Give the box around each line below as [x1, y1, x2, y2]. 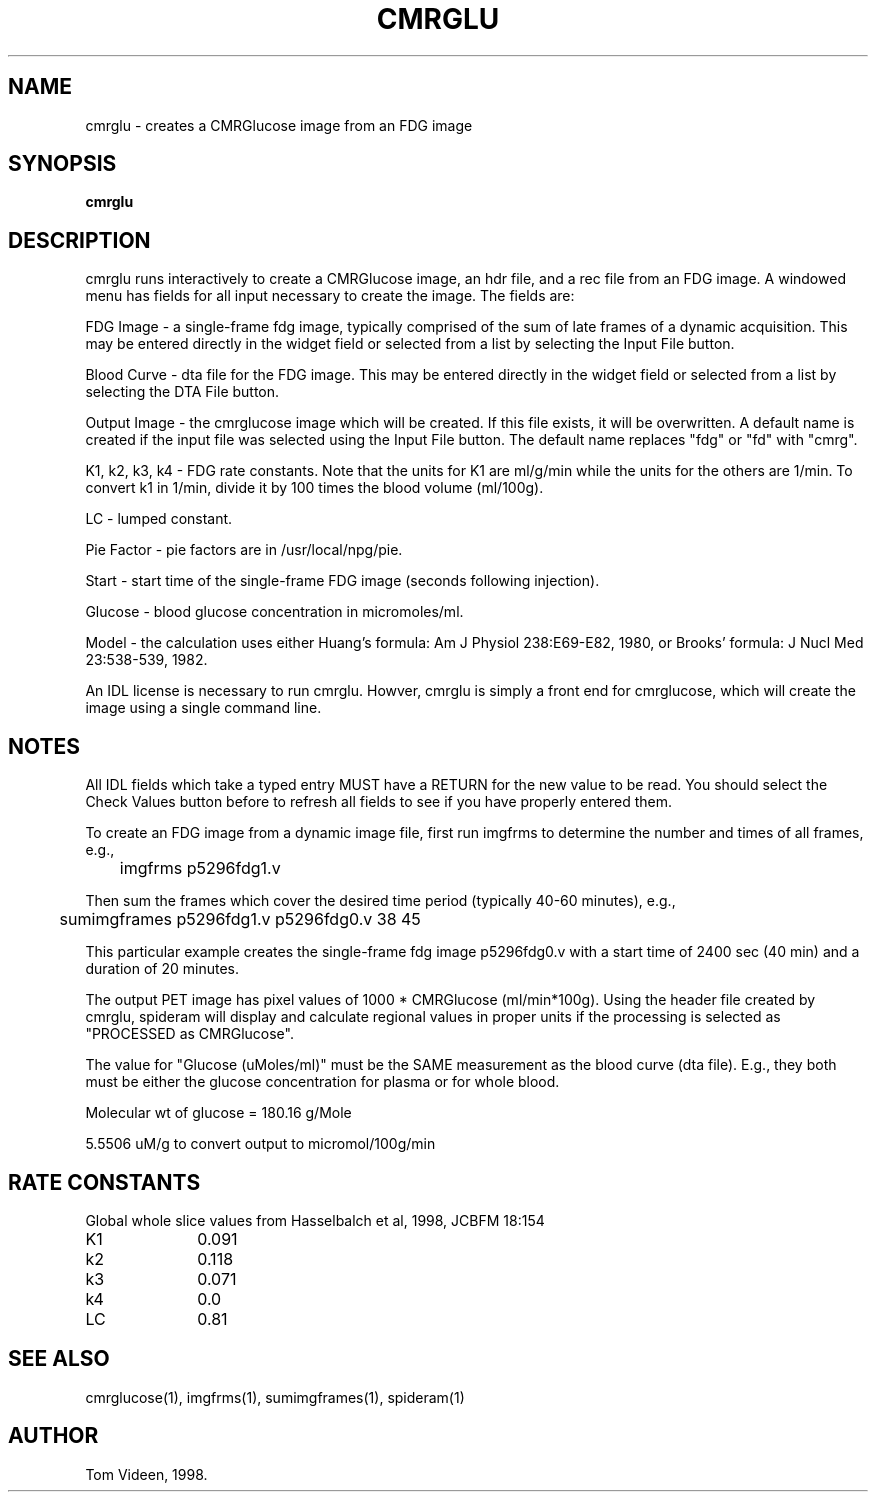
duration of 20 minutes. [85, 960, 240, 978]
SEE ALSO [8, 1346, 110, 1372]
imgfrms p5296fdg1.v [119, 858, 281, 879]
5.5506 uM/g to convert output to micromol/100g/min [85, 1135, 436, 1153]
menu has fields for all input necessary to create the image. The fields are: [85, 287, 575, 305]
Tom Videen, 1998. [85, 1465, 208, 1483]
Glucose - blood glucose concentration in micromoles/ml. [85, 603, 464, 621]
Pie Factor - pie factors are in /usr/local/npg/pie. [85, 541, 403, 559]
